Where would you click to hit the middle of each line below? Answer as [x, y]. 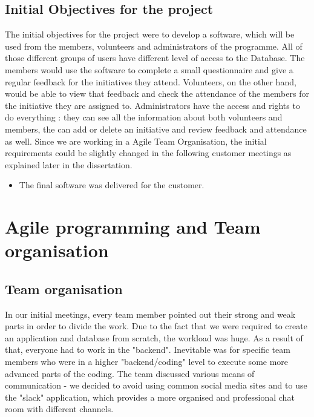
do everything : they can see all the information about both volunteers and [144, 117]
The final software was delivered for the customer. [112, 185]
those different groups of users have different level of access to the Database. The [155, 58]
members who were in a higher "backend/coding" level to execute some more [147, 362]
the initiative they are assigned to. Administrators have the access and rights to [152, 105]
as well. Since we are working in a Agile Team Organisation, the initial [136, 141]
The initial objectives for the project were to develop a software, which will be [150, 34]
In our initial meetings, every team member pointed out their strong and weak [150, 314]
